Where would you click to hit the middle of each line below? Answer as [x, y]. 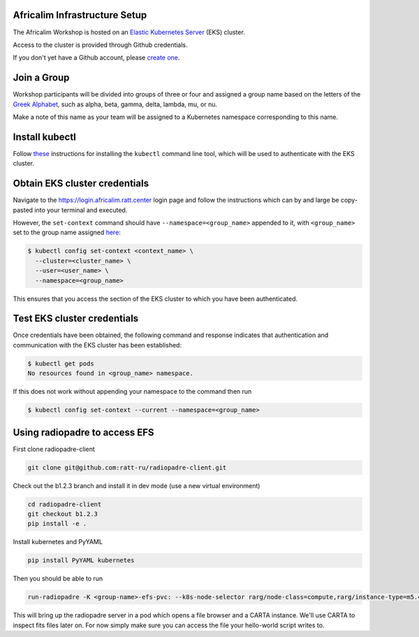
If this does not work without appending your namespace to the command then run [132, 392]
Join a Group [41, 78]
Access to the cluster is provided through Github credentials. [100, 45]
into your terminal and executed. [81, 210]
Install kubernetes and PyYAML [58, 542]
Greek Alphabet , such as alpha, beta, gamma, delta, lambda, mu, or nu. [115, 104]
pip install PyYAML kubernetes [81, 560]
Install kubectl [44, 137]
